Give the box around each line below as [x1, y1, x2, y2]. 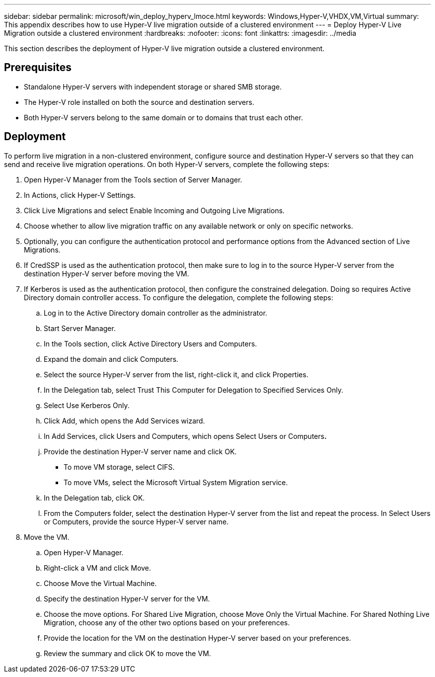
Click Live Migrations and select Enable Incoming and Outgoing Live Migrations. [24, 206, 285, 215]
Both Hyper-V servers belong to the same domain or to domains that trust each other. [24, 113, 303, 122]
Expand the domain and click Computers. [44, 354, 179, 363]
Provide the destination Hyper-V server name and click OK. [44, 447, 237, 456]
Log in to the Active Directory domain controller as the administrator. [44, 308, 268, 317]
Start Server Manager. [44, 324, 116, 333]
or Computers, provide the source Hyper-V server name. [44, 517, 229, 526]
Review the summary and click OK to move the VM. [44, 649, 211, 658]
